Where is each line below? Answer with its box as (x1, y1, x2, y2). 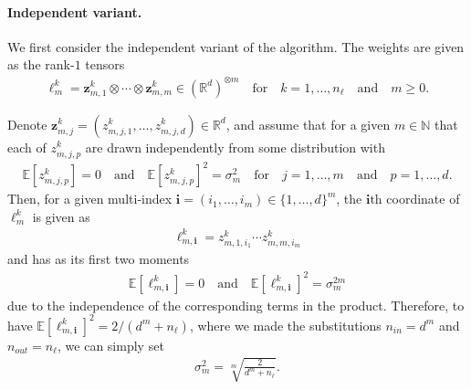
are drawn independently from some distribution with (85, 137, 385, 156)
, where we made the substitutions (189, 315, 382, 334)
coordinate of (386, 189, 460, 208)
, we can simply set (58, 335, 164, 354)
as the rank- (7, 55, 75, 74)
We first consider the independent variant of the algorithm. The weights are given (7, 37, 465, 56)
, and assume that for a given (225, 114, 391, 133)
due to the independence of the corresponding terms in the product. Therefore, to (7, 295, 465, 314)
